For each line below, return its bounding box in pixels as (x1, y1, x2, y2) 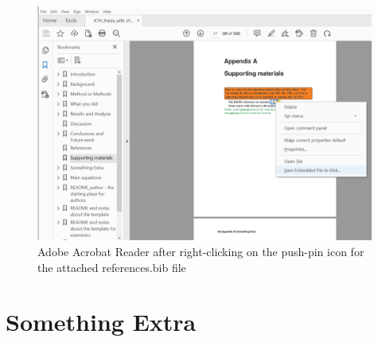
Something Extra (6, 305, 197, 338)
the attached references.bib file (37, 258, 186, 275)
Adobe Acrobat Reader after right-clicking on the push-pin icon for (37, 243, 364, 259)
